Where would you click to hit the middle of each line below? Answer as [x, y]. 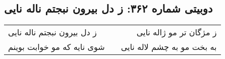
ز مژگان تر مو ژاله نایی [177, 32]
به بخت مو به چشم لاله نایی [169, 47]
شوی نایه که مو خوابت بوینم [57, 47]
